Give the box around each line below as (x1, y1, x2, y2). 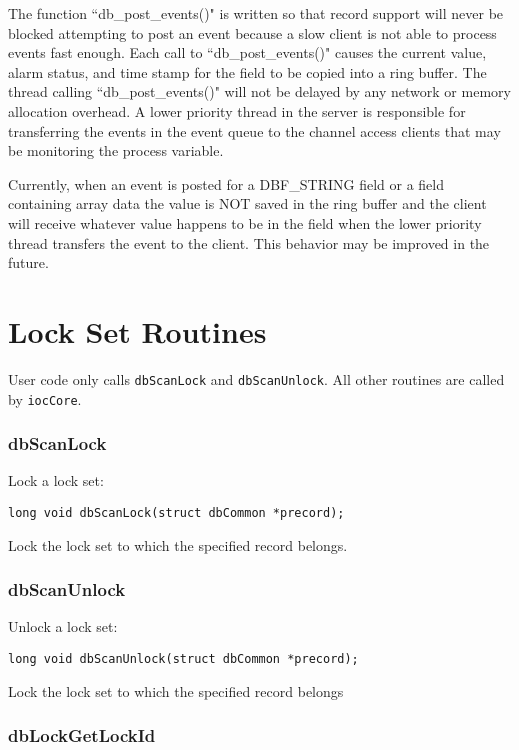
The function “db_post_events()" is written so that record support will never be (8, 3, 504, 23)
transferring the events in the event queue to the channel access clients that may (8, 120, 501, 141)
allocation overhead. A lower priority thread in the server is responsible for (8, 100, 466, 121)
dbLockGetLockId (8, 723, 156, 748)
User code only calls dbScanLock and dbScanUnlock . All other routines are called (8, 368, 505, 389)
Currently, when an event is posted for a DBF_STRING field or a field (8, 173, 444, 194)
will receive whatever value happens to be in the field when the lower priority (8, 212, 482, 233)
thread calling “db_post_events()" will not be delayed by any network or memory (8, 81, 511, 102)
